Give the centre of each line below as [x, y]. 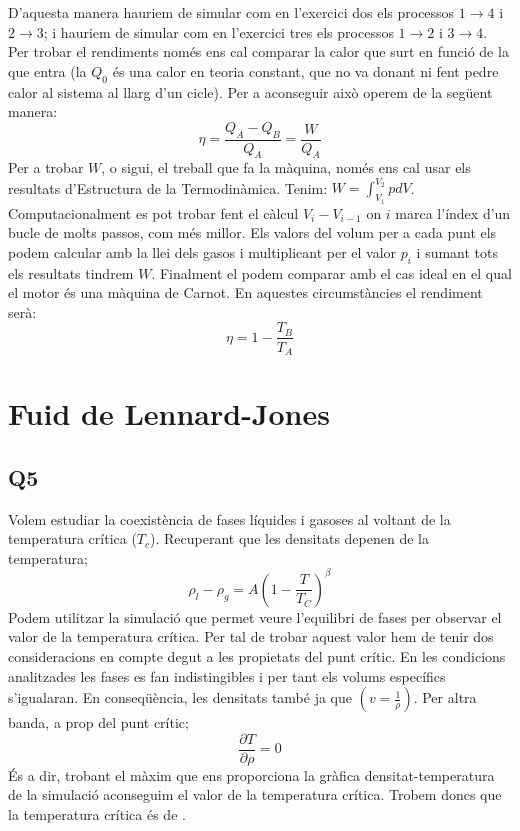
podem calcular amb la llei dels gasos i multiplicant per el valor [202, 251]
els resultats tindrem [71, 272]
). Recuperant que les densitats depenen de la [289, 538]
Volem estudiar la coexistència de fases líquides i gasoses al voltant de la [229, 518]
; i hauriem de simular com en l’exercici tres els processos [218, 31]
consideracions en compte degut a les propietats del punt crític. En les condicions [257, 656]
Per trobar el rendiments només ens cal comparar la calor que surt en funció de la [258, 51]
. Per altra [445, 697]
